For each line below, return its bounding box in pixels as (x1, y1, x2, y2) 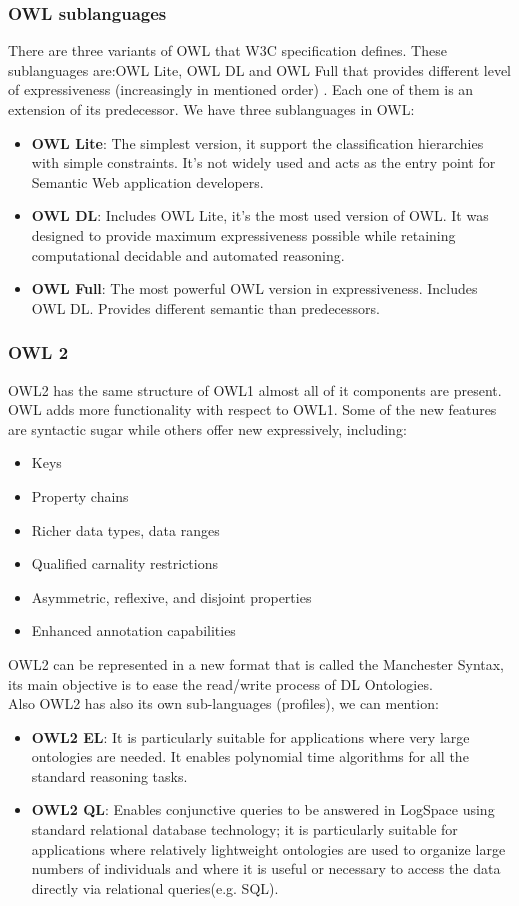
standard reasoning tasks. (31, 765, 188, 786)
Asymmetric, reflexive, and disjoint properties (31, 586, 312, 607)
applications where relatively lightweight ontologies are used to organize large (31, 838, 506, 859)
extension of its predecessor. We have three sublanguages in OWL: (8, 99, 415, 119)
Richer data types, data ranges (31, 519, 220, 540)
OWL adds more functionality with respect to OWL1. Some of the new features (8, 399, 497, 420)
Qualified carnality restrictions (31, 553, 218, 574)
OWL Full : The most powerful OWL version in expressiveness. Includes (31, 278, 478, 299)
